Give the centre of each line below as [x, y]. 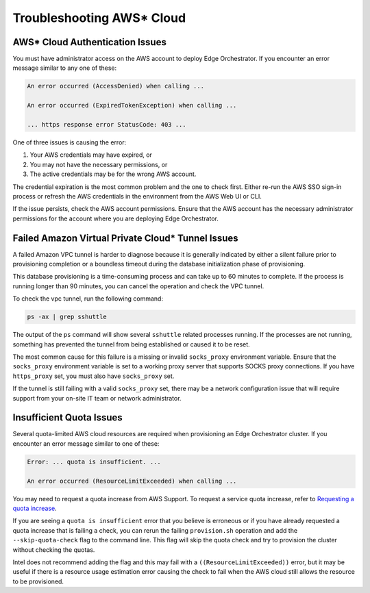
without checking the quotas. [54, 550]
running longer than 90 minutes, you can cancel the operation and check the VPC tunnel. [138, 286]
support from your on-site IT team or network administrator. [97, 398]
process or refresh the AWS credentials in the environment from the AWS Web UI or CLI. [137, 196]
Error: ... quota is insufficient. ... [94, 462]
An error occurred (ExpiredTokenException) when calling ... [132, 105]
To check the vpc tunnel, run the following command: [88, 299]
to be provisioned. [38, 581]
